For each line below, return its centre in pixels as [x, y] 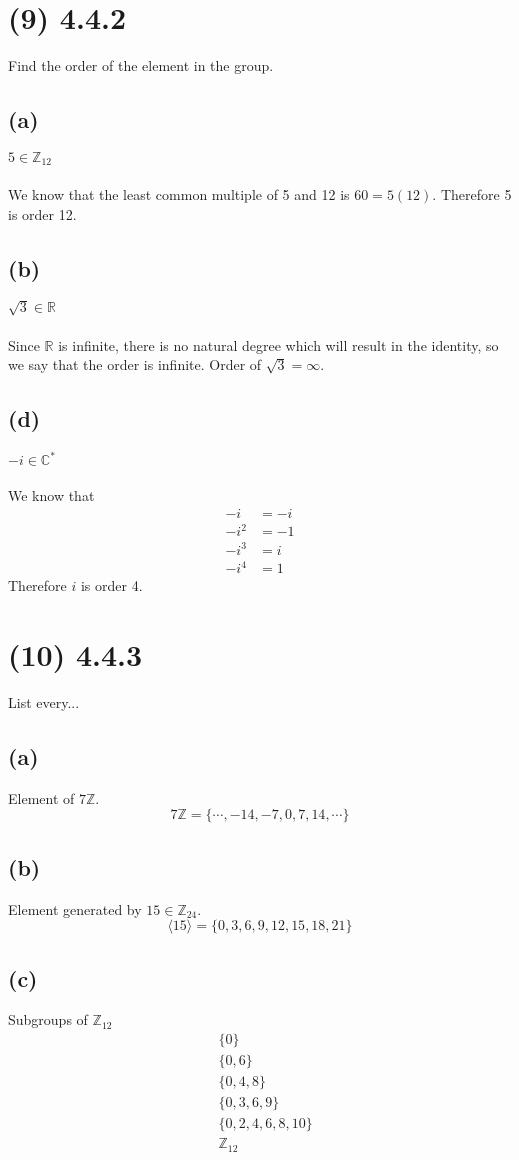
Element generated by [75, 908]
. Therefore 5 [472, 193]
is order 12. [42, 213]
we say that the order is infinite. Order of [135, 364]
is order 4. [111, 585]
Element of [41, 797]
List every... [44, 701]
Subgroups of [48, 1019]
